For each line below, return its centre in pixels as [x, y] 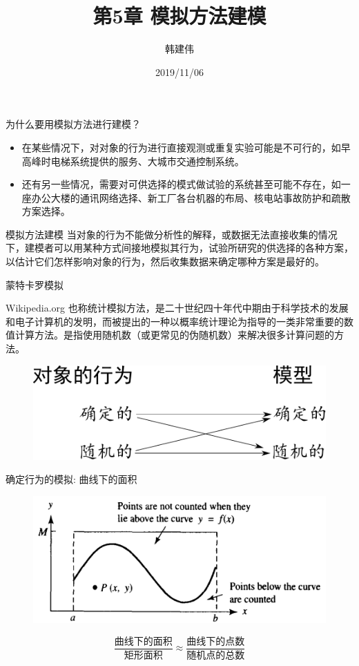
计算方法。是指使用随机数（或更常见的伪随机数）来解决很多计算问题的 [174, 335]
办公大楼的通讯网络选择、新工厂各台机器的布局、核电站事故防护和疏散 [191, 197]
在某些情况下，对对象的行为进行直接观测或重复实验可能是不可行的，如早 [186, 147]
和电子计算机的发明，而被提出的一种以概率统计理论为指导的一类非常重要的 [175, 321]
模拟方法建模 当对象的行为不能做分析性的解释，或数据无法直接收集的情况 [172, 234]
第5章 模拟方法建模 [179, 16]
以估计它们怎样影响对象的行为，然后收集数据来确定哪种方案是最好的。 [165, 261]
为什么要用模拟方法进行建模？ [73, 124]
